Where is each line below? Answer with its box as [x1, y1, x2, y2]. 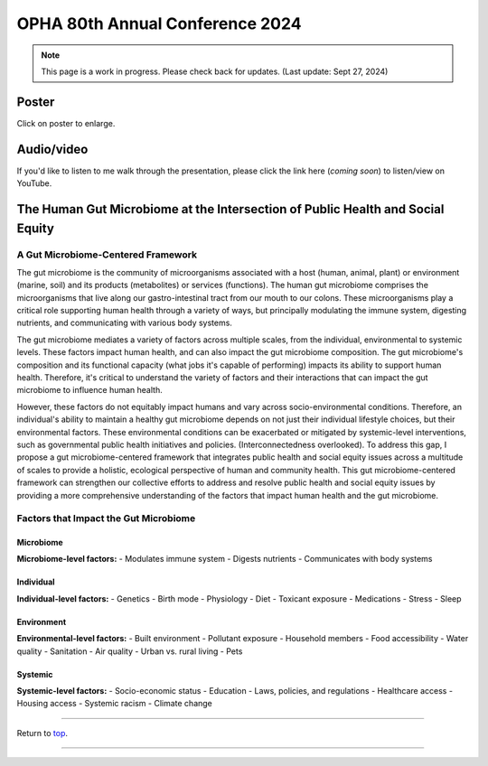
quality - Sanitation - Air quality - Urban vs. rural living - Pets [16, 646, 243, 657]
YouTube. [16, 178, 52, 189]
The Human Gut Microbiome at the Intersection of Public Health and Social [16, 201, 445, 217]
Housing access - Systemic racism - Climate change [16, 698, 212, 709]
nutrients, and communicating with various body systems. [16, 317, 232, 329]
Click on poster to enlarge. [16, 117, 116, 128]
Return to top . [16, 727, 68, 738]
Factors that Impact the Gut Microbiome [16, 512, 196, 525]
